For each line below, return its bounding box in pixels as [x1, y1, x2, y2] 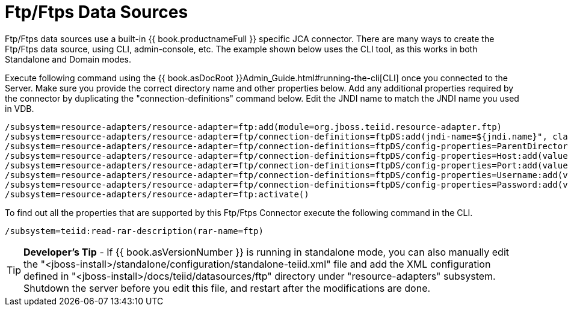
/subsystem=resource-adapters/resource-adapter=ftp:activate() [5, 189, 309, 199]
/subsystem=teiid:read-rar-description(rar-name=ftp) [5, 226, 264, 236]
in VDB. [5, 103, 34, 114]
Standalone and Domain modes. [5, 54, 132, 64]
